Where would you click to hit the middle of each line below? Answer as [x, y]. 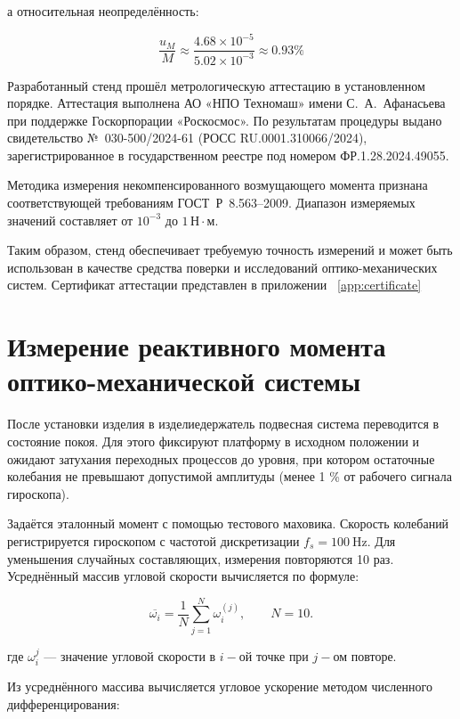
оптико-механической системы [184, 381]
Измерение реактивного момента [197, 346]
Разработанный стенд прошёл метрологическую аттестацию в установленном [216, 85]
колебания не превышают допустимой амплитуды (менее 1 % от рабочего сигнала [230, 476]
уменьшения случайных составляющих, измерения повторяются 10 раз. [201, 558]
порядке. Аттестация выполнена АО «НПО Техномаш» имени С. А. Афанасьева [226, 103]
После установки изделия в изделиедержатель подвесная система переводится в [223, 424]
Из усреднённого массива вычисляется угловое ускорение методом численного [220, 686]
